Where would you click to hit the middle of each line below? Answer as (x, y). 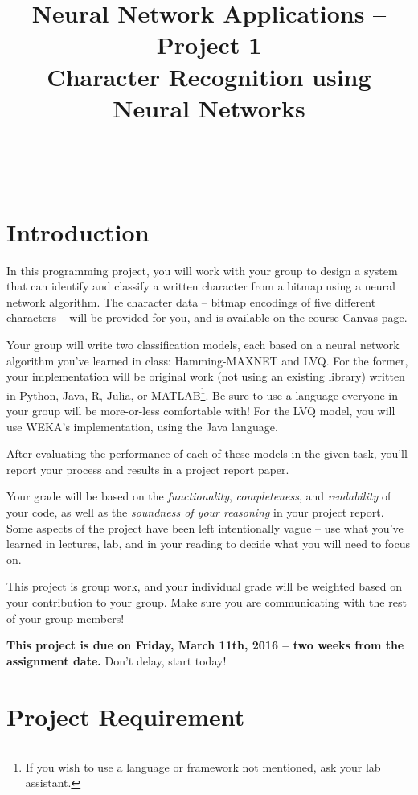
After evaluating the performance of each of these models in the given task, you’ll (207, 453)
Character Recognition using (209, 76)
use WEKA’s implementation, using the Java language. (142, 426)
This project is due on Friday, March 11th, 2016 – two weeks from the (205, 645)
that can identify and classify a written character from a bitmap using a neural (201, 286)
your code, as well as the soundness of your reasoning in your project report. (195, 512)
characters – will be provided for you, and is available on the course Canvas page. (207, 317)
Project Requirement (126, 716)
